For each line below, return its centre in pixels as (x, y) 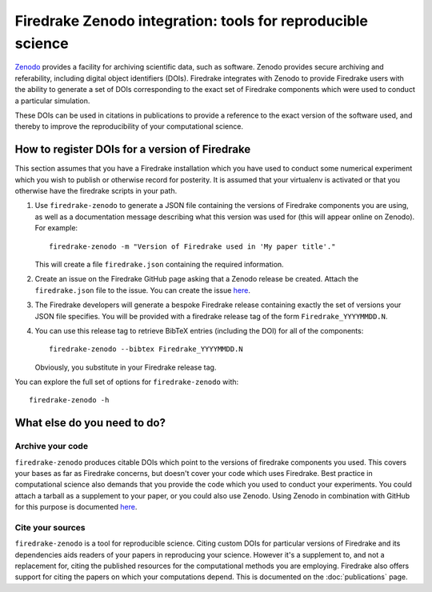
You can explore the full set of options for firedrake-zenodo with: (127, 382)
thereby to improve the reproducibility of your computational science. (129, 126)
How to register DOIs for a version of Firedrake (133, 149)
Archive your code (51, 446)
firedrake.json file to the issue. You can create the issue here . (143, 290)
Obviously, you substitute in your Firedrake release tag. (126, 367)
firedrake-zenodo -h (69, 400)
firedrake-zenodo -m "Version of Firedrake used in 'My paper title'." (192, 246)
